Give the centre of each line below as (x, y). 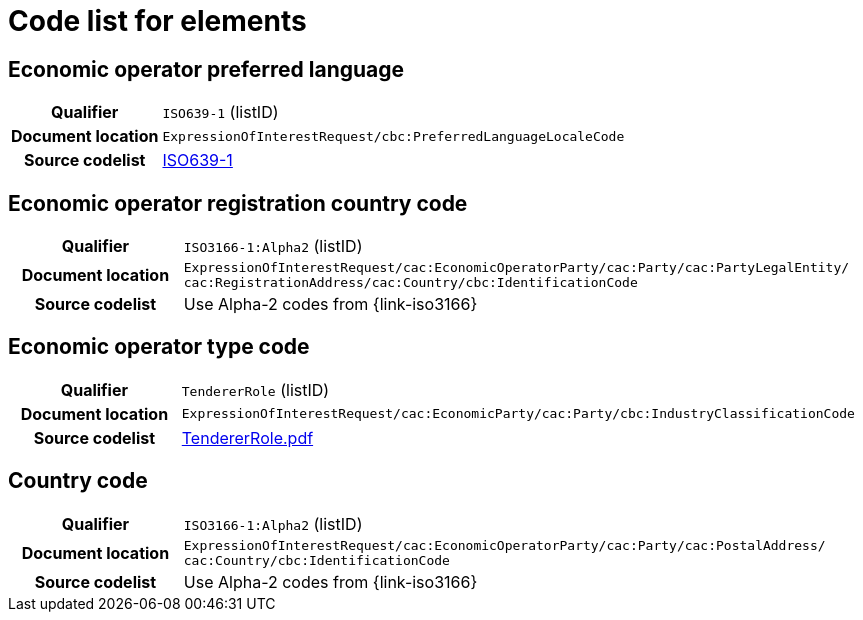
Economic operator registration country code (238, 203)
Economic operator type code (159, 347)
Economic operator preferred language (206, 69)
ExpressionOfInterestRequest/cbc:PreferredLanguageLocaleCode (393, 136)
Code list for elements (157, 21)
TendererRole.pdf (247, 437)
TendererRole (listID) (255, 389)
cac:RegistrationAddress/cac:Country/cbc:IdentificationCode (410, 283)
